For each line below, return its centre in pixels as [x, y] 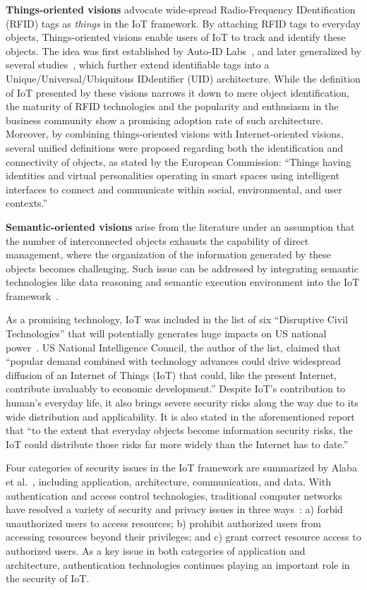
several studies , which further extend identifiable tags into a [138, 65]
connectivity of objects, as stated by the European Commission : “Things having [179, 161]
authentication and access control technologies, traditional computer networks [174, 495]
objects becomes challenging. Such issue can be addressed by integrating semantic [182, 268]
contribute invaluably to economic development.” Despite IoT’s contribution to [176, 389]
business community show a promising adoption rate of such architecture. [164, 120]
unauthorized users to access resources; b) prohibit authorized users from [163, 523]
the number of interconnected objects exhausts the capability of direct [157, 240]
